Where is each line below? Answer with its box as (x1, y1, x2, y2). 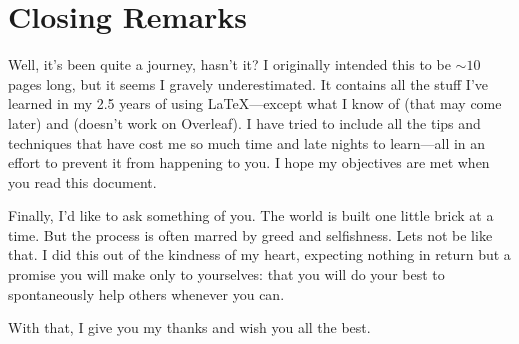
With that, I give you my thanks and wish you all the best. (8, 317, 371, 338)
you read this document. (8, 171, 157, 192)
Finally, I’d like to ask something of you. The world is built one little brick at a (8, 205, 494, 226)
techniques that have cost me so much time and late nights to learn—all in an (8, 132, 486, 153)
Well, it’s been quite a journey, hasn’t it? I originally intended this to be (8, 54, 451, 75)
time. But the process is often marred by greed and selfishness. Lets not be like (8, 224, 493, 245)
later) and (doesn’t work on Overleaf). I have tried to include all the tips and (8, 112, 481, 133)
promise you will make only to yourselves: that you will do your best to (8, 264, 445, 285)
